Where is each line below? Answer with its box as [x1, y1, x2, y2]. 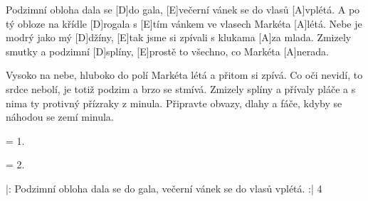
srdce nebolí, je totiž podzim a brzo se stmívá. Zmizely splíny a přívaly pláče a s [6, 81, 356, 96]
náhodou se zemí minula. [6, 109, 114, 124]
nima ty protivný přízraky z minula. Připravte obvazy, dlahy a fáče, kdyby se [6, 95, 342, 110]
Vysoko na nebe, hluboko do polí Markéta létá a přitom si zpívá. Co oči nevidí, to [6, 67, 363, 82]
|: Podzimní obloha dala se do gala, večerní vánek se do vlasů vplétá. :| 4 [6, 180, 322, 195]
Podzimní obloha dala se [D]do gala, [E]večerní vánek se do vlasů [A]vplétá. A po [6, 2, 360, 16]
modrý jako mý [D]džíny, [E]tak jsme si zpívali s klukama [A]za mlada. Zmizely [6, 30, 352, 45]
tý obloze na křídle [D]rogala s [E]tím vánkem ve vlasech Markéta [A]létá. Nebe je [6, 16, 362, 31]
